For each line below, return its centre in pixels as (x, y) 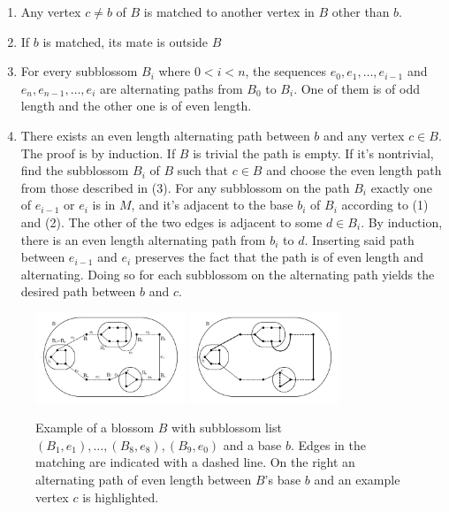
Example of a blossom (95, 428)
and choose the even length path (354, 170)
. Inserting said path (359, 239)
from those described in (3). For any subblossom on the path (185, 187)
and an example (357, 479)
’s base (283, 479)
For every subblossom (79, 71)
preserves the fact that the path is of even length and (279, 257)
